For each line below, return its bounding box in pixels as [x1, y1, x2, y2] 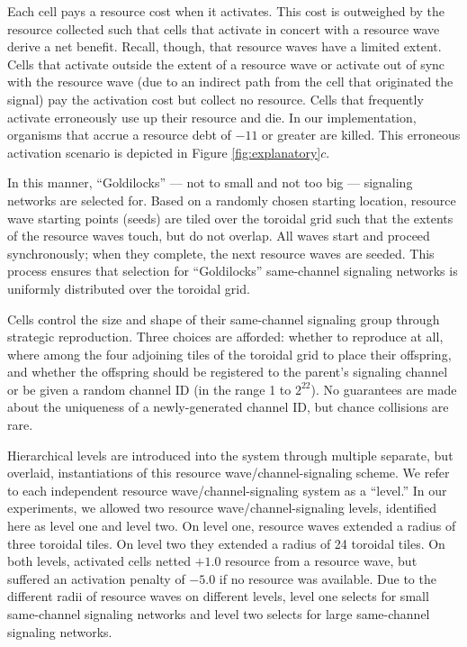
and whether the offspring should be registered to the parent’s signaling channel [7, 362, 448, 381]
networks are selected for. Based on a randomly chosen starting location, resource [7, 190, 456, 209]
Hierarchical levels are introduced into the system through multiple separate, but [7, 445, 454, 464]
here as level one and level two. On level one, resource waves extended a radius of [7, 516, 456, 535]
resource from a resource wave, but [225, 551, 418, 570]
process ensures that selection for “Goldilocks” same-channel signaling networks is [7, 261, 458, 280]
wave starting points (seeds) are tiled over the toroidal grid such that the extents [7, 208, 454, 227]
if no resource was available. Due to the [219, 569, 436, 588]
